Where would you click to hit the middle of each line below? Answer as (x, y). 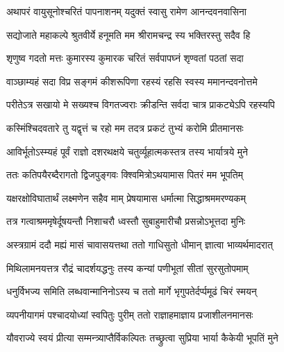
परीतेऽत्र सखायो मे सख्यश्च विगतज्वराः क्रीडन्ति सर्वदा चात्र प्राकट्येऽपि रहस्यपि (141, 104)
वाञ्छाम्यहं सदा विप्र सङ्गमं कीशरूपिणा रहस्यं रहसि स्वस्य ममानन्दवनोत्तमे (132, 81)
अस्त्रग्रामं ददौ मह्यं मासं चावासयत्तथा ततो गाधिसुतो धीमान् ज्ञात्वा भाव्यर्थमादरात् (140, 244)
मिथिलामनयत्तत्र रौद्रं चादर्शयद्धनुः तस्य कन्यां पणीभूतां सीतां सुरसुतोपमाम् (127, 268)
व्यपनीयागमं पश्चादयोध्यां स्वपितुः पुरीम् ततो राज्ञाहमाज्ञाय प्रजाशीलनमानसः (130, 314)
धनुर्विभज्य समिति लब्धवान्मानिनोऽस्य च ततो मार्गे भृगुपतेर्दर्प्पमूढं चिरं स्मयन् (132, 291)
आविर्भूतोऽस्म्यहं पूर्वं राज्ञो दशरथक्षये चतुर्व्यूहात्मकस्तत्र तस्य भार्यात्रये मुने (127, 151)
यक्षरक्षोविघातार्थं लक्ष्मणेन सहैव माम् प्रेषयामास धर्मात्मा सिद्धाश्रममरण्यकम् (126, 198)
